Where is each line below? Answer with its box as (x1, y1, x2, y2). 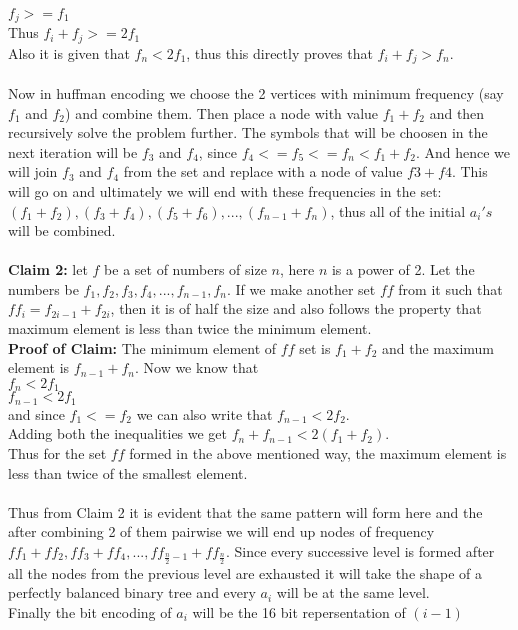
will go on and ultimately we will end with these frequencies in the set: (8, 180, 442, 201)
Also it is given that (8, 42, 130, 63)
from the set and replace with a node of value (123, 161, 403, 182)
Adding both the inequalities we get (8, 423, 228, 444)
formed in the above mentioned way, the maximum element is (129, 442, 507, 463)
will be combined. (8, 220, 116, 241)
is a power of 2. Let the (331, 259, 475, 280)
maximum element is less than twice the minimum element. (8, 318, 372, 339)
